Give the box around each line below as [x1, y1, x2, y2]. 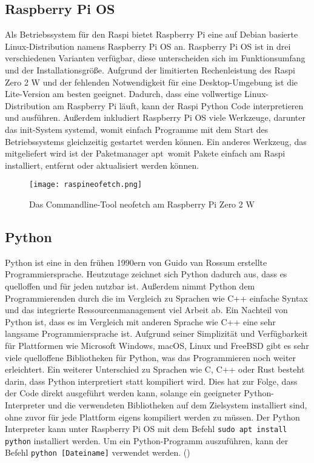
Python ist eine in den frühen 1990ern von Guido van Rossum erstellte [5, 255, 267, 268]
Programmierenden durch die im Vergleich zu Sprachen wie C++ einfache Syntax [5, 291, 308, 304]
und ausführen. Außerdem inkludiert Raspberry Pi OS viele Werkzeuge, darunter [5, 111, 306, 124]
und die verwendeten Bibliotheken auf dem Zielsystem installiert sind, [47, 398, 307, 411]
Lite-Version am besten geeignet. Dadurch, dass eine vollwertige [5, 87, 242, 100]
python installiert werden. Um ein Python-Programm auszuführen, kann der [5, 434, 289, 447]
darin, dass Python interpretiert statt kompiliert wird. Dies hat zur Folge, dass [5, 374, 298, 387]
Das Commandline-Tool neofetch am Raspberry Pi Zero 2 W [29, 197, 255, 210]
